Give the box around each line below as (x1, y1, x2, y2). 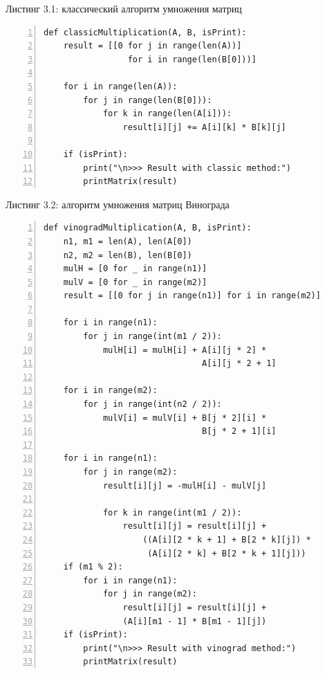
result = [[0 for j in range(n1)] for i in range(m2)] (63, 291, 321, 301)
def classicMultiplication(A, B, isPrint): (44, 27, 247, 37)
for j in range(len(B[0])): (83, 95, 212, 105)
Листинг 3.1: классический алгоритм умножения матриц (6, 1, 242, 15)
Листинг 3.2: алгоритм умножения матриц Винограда (6, 197, 230, 211)
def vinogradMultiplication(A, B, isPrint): (44, 223, 252, 233)
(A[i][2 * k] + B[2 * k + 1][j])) (147, 548, 306, 558)
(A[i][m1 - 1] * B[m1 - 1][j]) (122, 616, 267, 626)
